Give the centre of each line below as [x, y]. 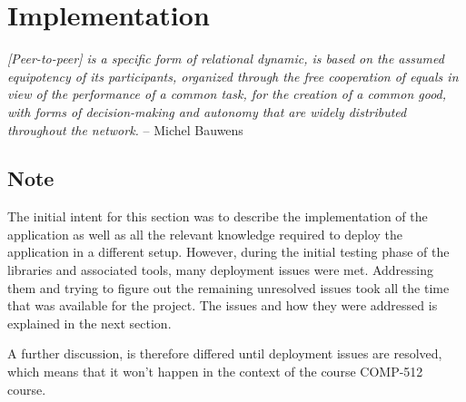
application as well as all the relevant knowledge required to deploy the [205, 234]
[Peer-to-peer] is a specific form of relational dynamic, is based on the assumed [226, 59]
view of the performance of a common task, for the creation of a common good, [227, 94]
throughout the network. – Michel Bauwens [125, 129]
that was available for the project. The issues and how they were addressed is [223, 305]
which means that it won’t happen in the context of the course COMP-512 [215, 372]
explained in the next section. [89, 323]
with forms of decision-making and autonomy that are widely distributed [207, 111]
